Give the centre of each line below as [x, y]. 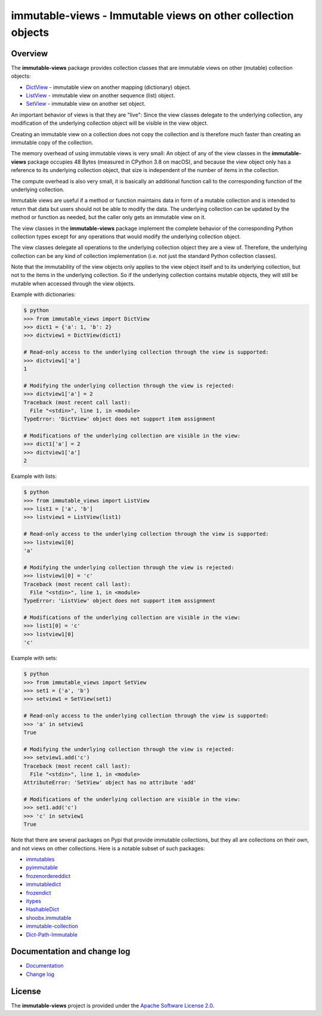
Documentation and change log [71, 952]
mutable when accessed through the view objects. [73, 283]
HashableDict [42, 909]
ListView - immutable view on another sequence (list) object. [100, 96]
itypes [34, 901]
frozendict [38, 892]
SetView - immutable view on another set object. [86, 104]
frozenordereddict [48, 876]
